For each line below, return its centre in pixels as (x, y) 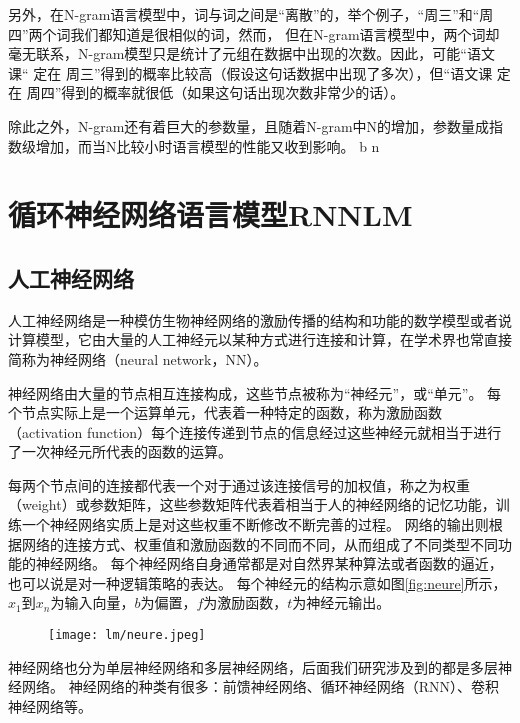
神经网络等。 (50, 705)
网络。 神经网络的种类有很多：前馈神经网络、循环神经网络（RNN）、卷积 (260, 686)
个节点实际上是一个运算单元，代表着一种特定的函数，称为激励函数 (225, 412)
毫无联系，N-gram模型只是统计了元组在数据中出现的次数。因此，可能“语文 (251, 53)
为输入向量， (92, 602)
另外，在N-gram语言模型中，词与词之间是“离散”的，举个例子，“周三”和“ (244, 14)
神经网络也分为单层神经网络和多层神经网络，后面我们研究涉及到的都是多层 (253, 666)
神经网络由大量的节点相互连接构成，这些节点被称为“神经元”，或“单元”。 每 (255, 392)
